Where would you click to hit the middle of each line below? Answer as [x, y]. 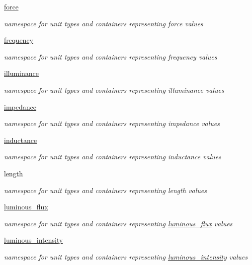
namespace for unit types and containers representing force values [104, 23]
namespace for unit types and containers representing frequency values [111, 56]
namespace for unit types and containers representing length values [105, 190]
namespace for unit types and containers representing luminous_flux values [118, 223]
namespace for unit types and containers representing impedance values [112, 123]
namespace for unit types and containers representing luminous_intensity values [126, 256]
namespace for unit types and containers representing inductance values [113, 157]
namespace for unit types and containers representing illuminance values [114, 90]
